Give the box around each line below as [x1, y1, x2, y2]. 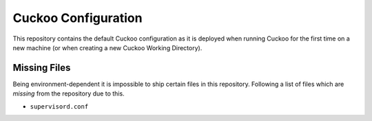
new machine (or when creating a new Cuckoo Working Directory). [12, 43, 203, 52]
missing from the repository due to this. [12, 89, 125, 98]
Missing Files [12, 62, 71, 74]
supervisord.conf [30, 102, 89, 110]
